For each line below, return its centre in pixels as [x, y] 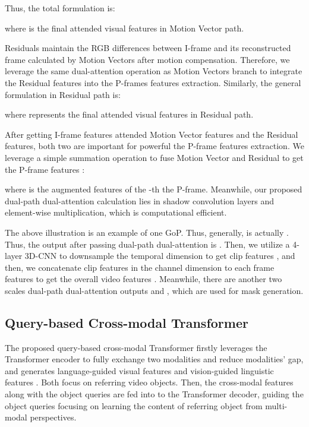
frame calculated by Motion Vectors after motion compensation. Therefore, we [147, 59]
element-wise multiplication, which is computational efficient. [116, 212]
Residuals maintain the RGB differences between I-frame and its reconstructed [148, 48]
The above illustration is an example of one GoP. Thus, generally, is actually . [147, 232]
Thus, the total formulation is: [60, 8]
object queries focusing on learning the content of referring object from [134, 405]
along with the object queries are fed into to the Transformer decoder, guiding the [154, 394]
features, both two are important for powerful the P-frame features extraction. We [154, 146]
